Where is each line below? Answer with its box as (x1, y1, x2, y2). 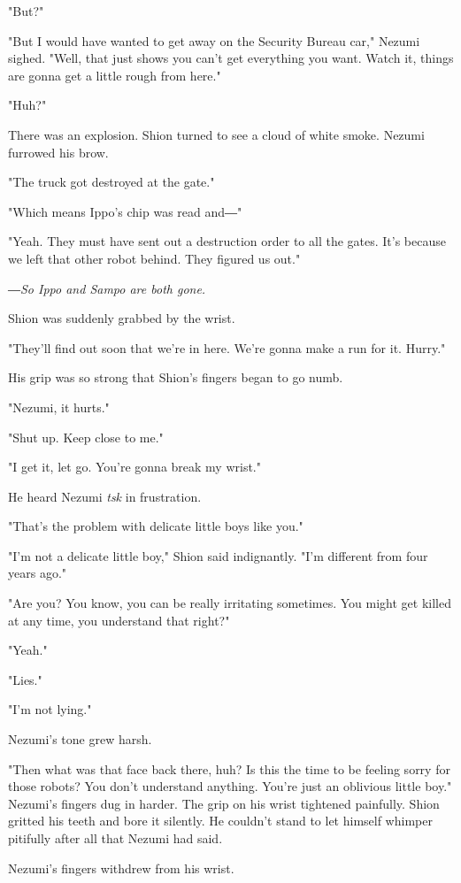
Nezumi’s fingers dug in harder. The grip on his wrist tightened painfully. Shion (8, 794, 440, 812)
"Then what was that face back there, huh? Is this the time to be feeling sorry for (8, 759, 450, 778)
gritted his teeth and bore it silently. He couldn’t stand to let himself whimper (8, 811, 433, 830)
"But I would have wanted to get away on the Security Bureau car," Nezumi (8, 31, 420, 50)
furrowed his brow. (8, 142, 109, 161)
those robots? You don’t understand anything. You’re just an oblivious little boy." (8, 777, 452, 795)
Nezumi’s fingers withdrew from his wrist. (8, 858, 234, 877)
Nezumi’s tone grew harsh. (8, 730, 152, 749)
